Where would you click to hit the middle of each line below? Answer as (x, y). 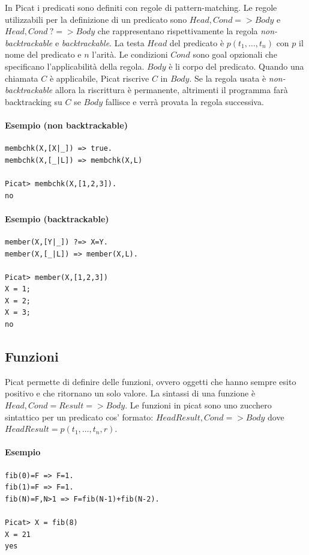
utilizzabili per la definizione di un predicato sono (96, 19)
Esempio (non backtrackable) (66, 125)
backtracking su (34, 101)
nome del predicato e (43, 54)
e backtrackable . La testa (100, 42)
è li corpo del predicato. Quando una (236, 66)
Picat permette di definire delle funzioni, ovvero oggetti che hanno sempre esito (151, 381)
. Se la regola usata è (228, 78)
